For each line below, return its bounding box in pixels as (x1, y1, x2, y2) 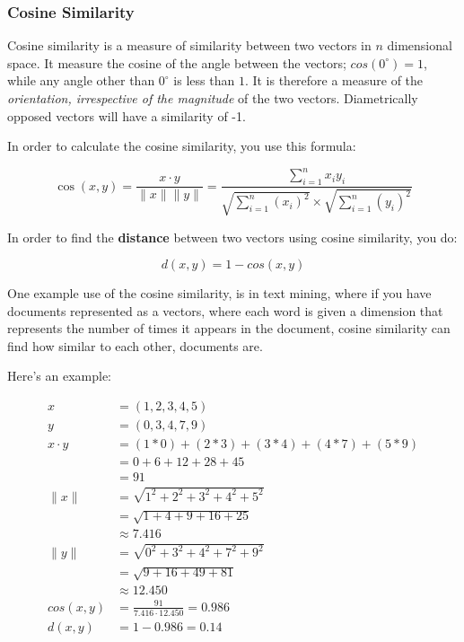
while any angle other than (7, 71, 155, 90)
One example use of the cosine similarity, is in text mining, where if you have (7, 284, 432, 303)
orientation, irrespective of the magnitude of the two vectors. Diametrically (7, 89, 418, 107)
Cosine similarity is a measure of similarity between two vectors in (7, 36, 372, 55)
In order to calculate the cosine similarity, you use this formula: (7, 136, 356, 155)
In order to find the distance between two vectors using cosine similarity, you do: (7, 227, 458, 246)
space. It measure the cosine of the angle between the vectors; (7, 53, 346, 72)
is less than (173, 71, 235, 90)
